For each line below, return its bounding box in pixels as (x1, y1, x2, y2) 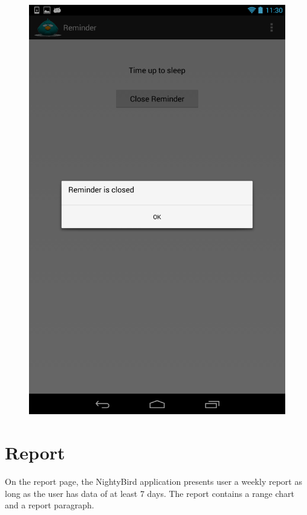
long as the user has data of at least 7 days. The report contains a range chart (5, 487, 294, 499)
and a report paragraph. (5, 499, 94, 511)
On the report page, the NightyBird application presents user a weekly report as (5, 475, 302, 488)
